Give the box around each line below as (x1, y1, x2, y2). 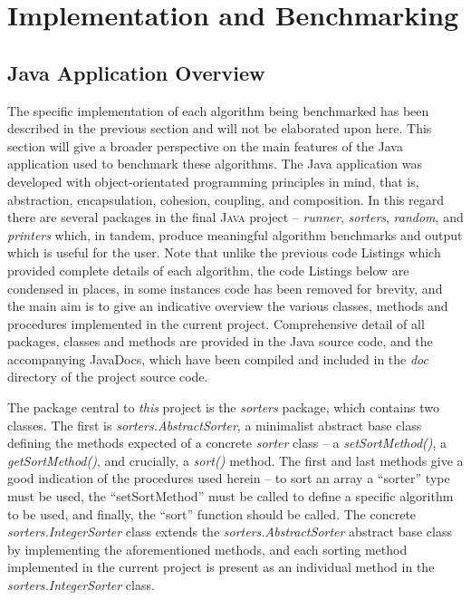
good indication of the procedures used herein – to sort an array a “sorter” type (7, 469, 450, 488)
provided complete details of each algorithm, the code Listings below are (7, 260, 409, 279)
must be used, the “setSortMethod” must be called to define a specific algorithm (7, 487, 454, 506)
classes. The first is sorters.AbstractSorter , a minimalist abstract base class (7, 415, 422, 434)
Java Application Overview (7, 58, 265, 86)
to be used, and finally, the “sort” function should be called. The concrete (7, 504, 417, 523)
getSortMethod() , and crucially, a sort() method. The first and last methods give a (7, 450, 464, 469)
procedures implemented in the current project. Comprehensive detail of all (7, 314, 425, 333)
